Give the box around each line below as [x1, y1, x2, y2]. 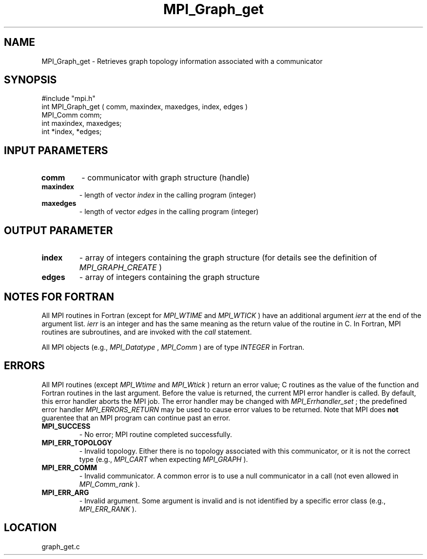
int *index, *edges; [41, 127, 102, 136]
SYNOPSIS [4, 74, 57, 86]
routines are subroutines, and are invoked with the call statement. [41, 327, 252, 336]
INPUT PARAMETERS [4, 144, 108, 157]
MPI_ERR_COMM [41, 463, 97, 472]
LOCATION [4, 521, 57, 534]
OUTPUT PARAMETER [4, 224, 113, 237]
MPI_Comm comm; [41, 111, 102, 120]
